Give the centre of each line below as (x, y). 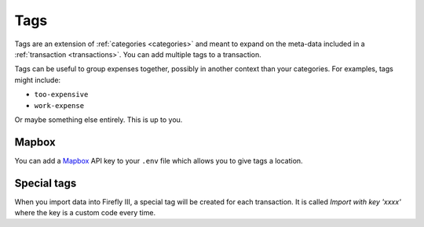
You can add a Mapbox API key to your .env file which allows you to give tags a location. (159, 160)
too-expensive (61, 95)
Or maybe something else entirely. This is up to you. (99, 119)
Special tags (46, 183)
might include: (38, 80)
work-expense (59, 105)
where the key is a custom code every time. (85, 213)
